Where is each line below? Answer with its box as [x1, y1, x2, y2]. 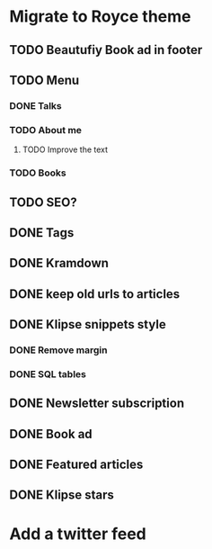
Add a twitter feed [9, 524, 146, 544]
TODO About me [9, 123, 83, 136]
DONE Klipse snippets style [9, 317, 166, 332]
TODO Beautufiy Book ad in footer [9, 42, 203, 58]
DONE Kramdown [9, 256, 110, 271]
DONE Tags [9, 225, 75, 240]
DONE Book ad [9, 426, 93, 442]
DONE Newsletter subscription [9, 396, 185, 411]
